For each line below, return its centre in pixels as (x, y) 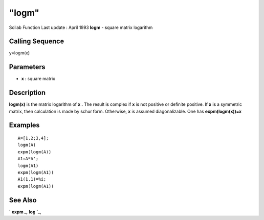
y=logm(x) (20, 53)
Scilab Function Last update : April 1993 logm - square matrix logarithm (81, 27)
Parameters (27, 67)
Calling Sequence (37, 41)
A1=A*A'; (28, 159)
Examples (24, 125)
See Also (23, 200)
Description (27, 93)
